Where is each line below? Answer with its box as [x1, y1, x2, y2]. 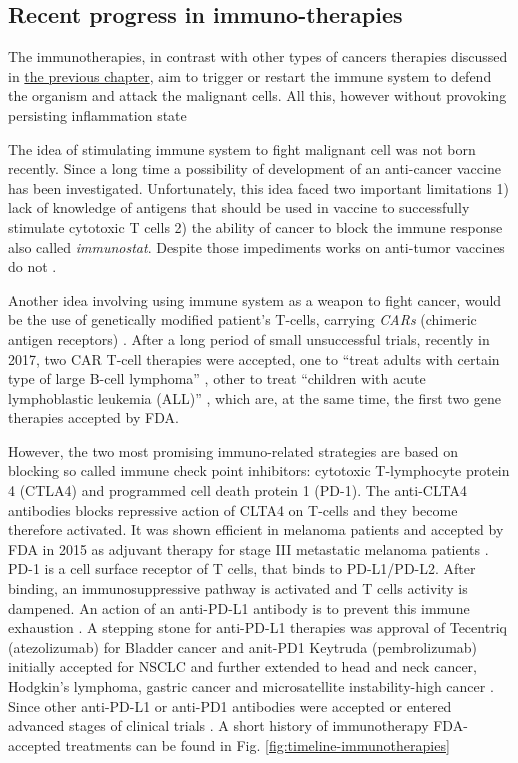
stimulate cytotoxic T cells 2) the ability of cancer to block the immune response [8, 216, 503, 237]
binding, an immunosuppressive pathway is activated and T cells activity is [8, 578, 468, 599]
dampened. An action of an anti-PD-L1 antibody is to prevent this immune [8, 597, 470, 618]
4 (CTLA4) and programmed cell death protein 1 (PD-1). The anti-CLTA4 [8, 480, 468, 501]
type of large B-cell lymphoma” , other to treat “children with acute [8, 368, 426, 389]
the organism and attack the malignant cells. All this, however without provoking [8, 85, 507, 106]
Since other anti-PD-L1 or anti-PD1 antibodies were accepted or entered [8, 695, 452, 716]
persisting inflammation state [8, 104, 187, 125]
